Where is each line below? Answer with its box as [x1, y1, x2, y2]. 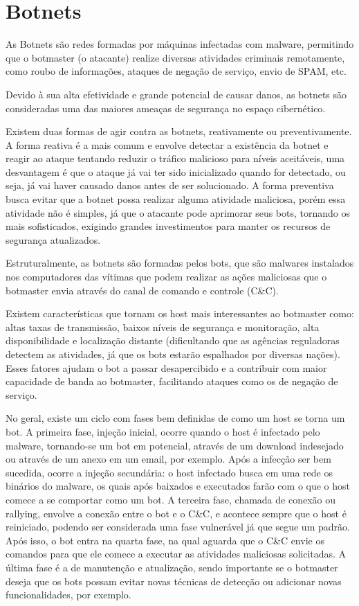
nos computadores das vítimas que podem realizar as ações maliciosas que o [6, 269, 327, 284]
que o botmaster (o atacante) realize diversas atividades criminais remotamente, [6, 50, 345, 64]
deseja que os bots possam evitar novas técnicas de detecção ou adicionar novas [6, 573, 342, 588]
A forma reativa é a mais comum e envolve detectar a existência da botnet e [6, 137, 329, 152]
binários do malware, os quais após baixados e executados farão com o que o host [6, 479, 351, 493]
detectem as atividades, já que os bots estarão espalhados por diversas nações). [6, 347, 340, 361]
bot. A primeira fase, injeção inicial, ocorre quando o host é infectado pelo [6, 424, 320, 438]
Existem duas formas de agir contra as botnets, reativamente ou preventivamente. [6, 124, 352, 139]
